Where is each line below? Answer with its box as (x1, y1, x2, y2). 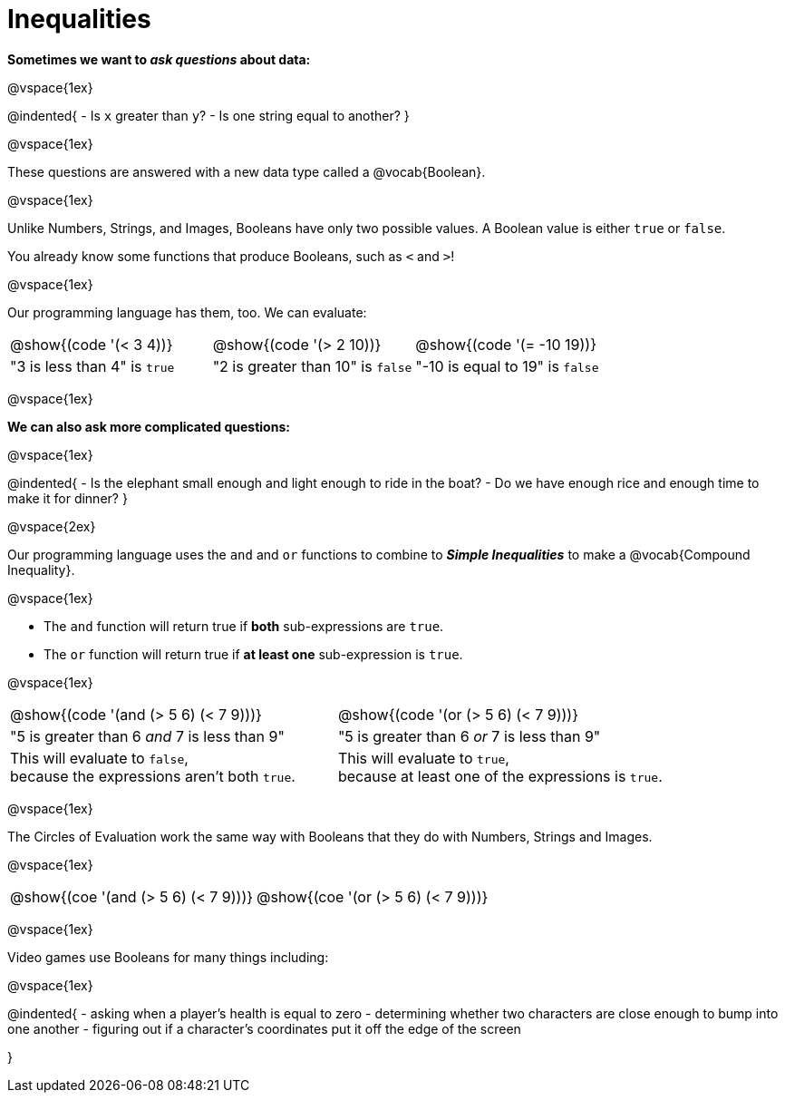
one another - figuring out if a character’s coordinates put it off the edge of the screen (7, 1020, 521, 1037)
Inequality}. (7, 561, 75, 578)
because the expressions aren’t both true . (10, 766, 296, 785)
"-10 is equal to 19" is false (415, 356, 599, 375)
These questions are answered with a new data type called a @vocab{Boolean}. (7, 163, 486, 180)
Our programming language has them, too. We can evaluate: (7, 304, 367, 320)
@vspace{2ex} (7, 518, 96, 534)
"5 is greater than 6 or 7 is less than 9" (337, 726, 601, 745)
